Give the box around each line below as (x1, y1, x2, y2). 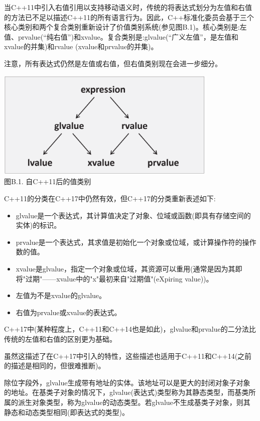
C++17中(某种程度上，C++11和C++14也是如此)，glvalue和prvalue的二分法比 (4, 324, 256, 334)
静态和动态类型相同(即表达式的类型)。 (4, 406, 129, 417)
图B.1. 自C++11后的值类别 (4, 176, 91, 187)
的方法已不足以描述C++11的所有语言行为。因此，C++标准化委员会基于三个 (4, 12, 254, 22)
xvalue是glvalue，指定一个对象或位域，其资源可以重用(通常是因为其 (16, 263, 235, 273)
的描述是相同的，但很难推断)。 (4, 360, 105, 371)
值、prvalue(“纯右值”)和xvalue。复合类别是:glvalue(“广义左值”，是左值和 (4, 31, 238, 42)
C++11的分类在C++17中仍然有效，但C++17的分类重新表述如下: (4, 193, 216, 203)
